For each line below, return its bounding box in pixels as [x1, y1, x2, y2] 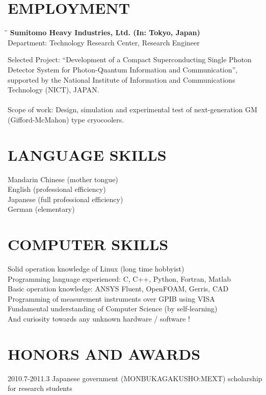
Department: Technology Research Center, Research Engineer [8, 37, 200, 47]
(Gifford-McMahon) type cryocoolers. [8, 114, 124, 125]
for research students [8, 383, 72, 393]
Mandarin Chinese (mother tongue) [8, 174, 118, 184]
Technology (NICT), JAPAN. [8, 84, 99, 95]
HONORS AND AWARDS [8, 343, 201, 364]
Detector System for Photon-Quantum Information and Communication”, [8, 64, 237, 75]
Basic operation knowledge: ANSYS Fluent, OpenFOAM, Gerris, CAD [8, 283, 229, 294]
